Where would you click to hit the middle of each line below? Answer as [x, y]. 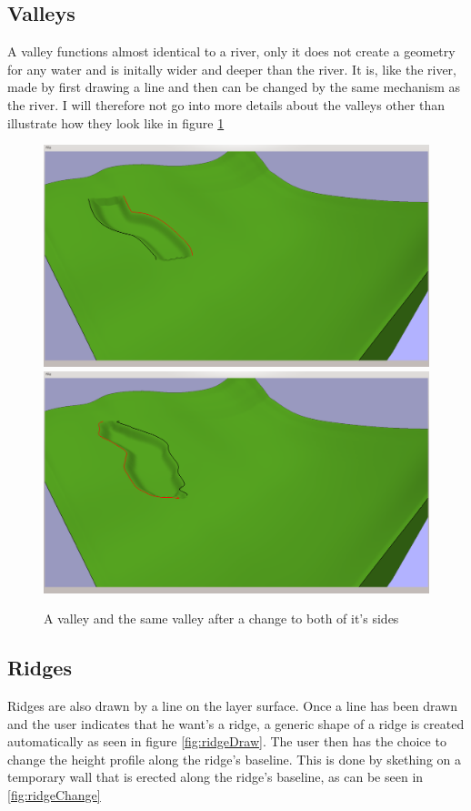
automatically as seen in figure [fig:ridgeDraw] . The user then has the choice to [227, 741]
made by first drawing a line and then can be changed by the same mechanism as [234, 87]
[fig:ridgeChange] [54, 794]
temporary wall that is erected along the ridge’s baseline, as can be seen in [215, 777]
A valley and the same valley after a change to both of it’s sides [221, 618]
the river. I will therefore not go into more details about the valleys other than [226, 104]
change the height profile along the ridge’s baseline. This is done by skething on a [235, 759]
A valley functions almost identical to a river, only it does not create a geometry [231, 51]
